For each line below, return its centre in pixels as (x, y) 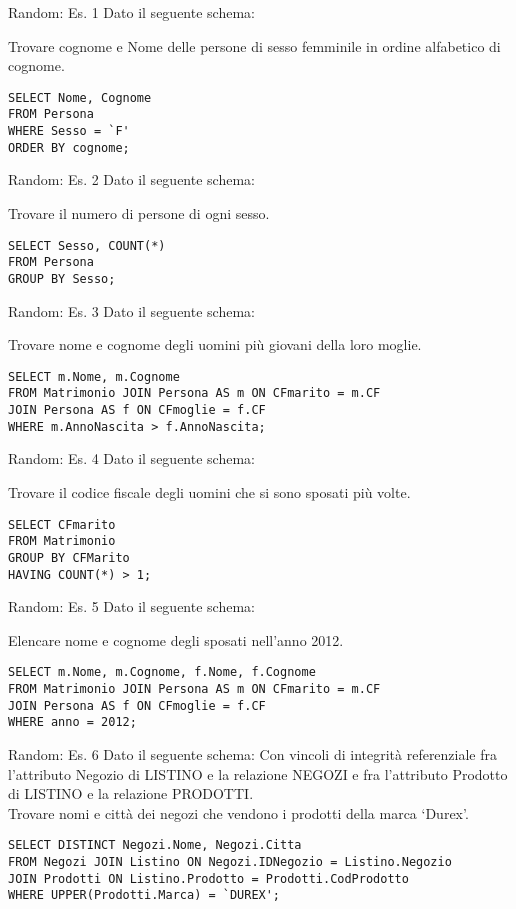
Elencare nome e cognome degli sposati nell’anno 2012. (176, 639)
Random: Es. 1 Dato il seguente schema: (131, 12)
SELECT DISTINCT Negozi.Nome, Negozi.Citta (155, 845)
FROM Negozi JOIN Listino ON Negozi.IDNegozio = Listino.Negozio (230, 862)
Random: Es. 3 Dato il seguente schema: (131, 310)
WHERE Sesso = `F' (69, 131)
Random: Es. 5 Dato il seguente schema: (131, 606)
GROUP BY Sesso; (62, 278)
